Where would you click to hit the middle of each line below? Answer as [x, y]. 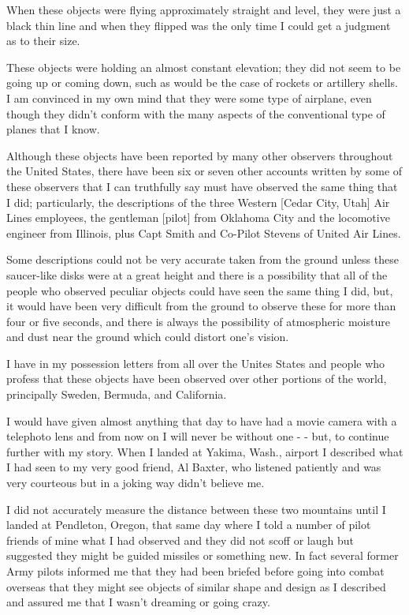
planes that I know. [53, 129]
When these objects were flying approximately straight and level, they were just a [204, 9]
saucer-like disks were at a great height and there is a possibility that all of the [197, 274]
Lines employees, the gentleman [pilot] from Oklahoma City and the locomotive [198, 217]
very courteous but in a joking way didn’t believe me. [136, 483]
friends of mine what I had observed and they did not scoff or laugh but [180, 540]
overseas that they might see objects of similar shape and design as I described [196, 586]
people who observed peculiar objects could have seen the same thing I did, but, [200, 290]
